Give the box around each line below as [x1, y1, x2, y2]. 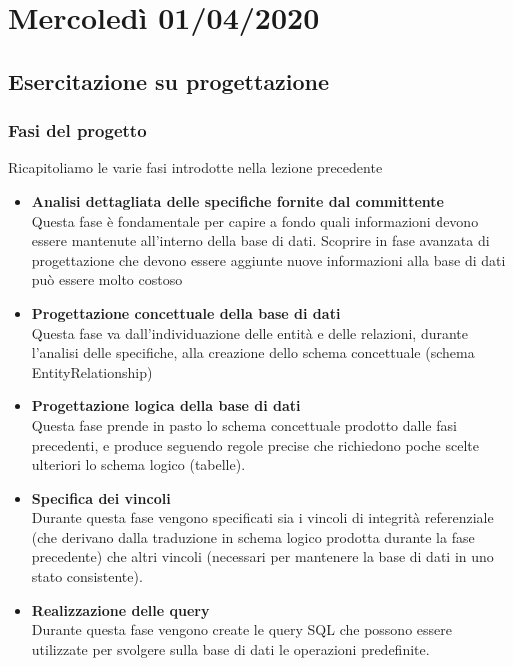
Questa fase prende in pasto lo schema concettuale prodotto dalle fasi [31, 414, 457, 435]
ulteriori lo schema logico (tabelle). [31, 454, 246, 475]
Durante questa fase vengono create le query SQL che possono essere [31, 619, 452, 640]
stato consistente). [31, 566, 143, 587]
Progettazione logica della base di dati [31, 395, 301, 416]
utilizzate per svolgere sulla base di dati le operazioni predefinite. [31, 638, 430, 659]
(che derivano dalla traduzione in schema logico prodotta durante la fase [31, 526, 475, 547]
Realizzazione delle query [31, 599, 210, 620]
